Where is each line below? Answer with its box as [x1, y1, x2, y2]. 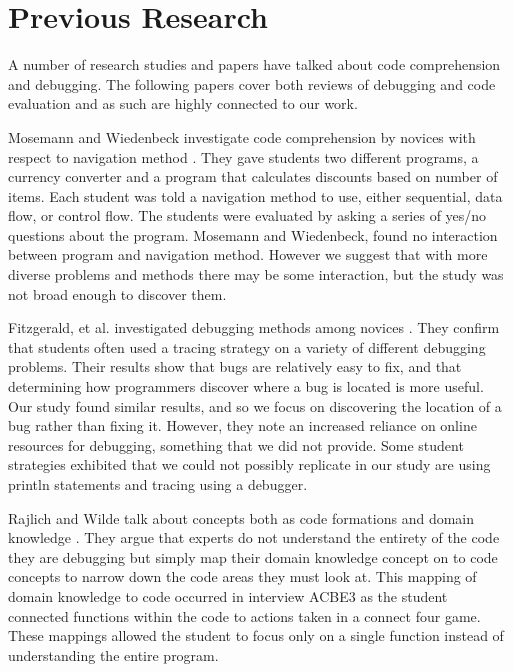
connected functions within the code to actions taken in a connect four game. [8, 605, 481, 626]
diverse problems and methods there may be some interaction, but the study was [8, 264, 504, 285]
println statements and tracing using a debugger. [8, 474, 308, 494]
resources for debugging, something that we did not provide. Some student [8, 434, 464, 455]
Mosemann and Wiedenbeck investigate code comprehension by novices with [8, 126, 476, 147]
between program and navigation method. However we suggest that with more [8, 244, 488, 265]
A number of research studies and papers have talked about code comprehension [8, 54, 501, 75]
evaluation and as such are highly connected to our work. [8, 93, 358, 114]
